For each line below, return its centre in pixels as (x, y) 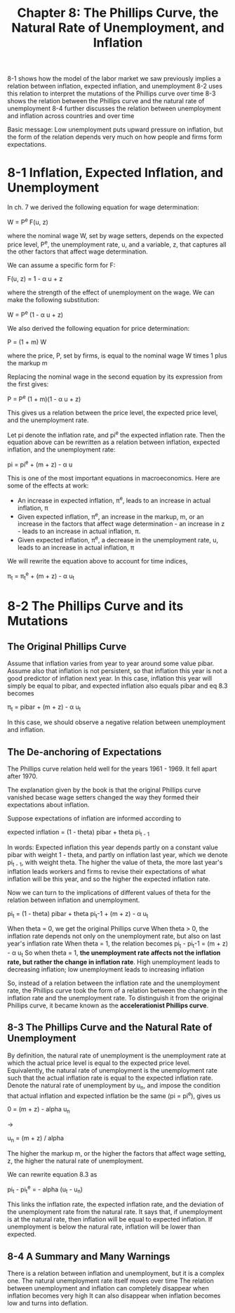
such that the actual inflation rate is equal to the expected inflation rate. (110, 1078)
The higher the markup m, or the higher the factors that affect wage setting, (117, 1153)
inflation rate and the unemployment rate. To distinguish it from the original (115, 998)
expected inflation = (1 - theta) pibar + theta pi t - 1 (78, 832)
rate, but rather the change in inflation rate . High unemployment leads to (114, 962)
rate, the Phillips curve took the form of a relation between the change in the (117, 991)
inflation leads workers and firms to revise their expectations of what (107, 871)
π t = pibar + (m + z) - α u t (44, 708)
